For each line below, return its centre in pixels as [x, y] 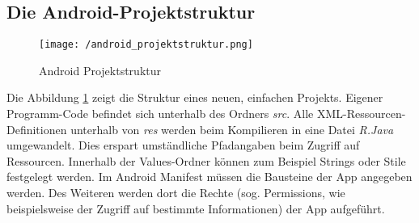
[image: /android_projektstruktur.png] [146, 45]
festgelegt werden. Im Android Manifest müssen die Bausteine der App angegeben [209, 177]
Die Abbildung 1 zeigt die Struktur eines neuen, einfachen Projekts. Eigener [195, 97]
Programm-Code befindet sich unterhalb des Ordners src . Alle [160, 114]
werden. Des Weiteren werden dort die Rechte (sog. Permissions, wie [176, 193]
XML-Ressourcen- [361, 114]
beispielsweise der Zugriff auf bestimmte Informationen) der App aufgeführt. [196, 208]
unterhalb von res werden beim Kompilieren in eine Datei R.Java [232, 129]
